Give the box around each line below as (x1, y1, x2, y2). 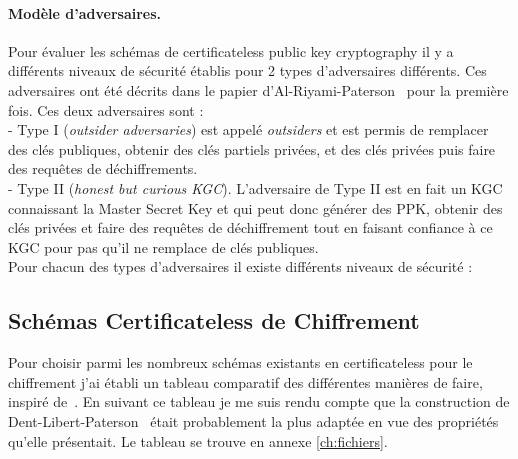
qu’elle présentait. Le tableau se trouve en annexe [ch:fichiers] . (8, 430, 388, 451)
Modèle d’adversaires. (8, 2, 162, 23)
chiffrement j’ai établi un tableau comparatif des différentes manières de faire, (8, 371, 483, 392)
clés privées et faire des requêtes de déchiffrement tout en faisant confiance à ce (8, 217, 493, 238)
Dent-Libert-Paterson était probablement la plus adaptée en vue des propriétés (8, 410, 499, 431)
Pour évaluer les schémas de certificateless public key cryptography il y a (8, 40, 454, 61)
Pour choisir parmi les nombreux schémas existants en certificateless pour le (8, 352, 473, 373)
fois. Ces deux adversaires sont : (8, 99, 204, 120)
